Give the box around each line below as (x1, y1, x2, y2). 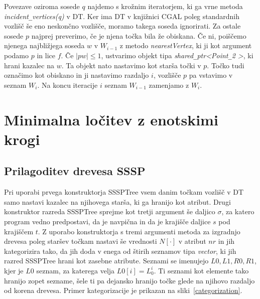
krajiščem (4, 226, 34, 236)
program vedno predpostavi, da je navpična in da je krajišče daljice (4, 216, 211, 227)
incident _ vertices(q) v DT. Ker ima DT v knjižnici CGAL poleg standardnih (4, 11, 240, 21)
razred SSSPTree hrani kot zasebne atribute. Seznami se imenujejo (4, 255, 209, 266)
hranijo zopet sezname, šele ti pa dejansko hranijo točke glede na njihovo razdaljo (4, 275, 255, 285)
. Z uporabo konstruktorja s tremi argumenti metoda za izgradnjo (38, 226, 240, 236)
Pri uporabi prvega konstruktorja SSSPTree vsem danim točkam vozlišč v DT (4, 187, 244, 197)
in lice (37, 50, 55, 61)
